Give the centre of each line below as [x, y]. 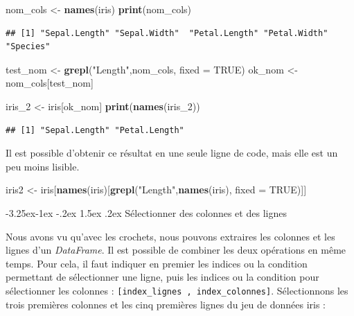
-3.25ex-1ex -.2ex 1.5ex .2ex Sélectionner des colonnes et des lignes [146, 212]
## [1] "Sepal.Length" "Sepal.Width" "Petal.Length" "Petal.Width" [167, 33]
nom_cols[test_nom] [50, 83]
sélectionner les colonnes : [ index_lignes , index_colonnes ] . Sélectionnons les [177, 290]
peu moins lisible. [43, 166]
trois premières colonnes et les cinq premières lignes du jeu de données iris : [166, 304]
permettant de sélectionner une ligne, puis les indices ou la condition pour [162, 277]
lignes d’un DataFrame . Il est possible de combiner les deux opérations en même [176, 250]
